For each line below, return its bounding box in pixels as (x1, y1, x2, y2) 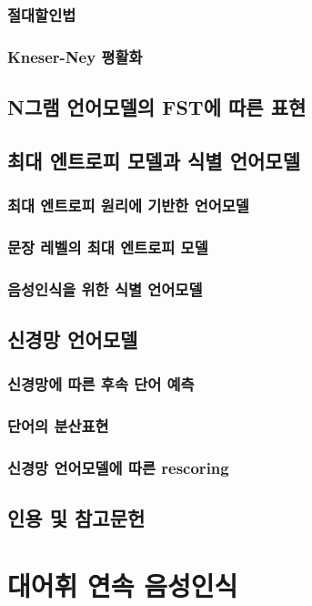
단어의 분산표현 (7, 415, 109, 437)
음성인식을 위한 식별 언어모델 (7, 277, 203, 300)
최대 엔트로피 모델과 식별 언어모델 (7, 146, 300, 174)
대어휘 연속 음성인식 (7, 567, 238, 604)
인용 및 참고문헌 (7, 504, 146, 532)
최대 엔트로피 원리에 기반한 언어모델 (7, 194, 249, 217)
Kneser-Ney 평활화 (7, 45, 143, 67)
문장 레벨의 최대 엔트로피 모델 (7, 236, 208, 259)
